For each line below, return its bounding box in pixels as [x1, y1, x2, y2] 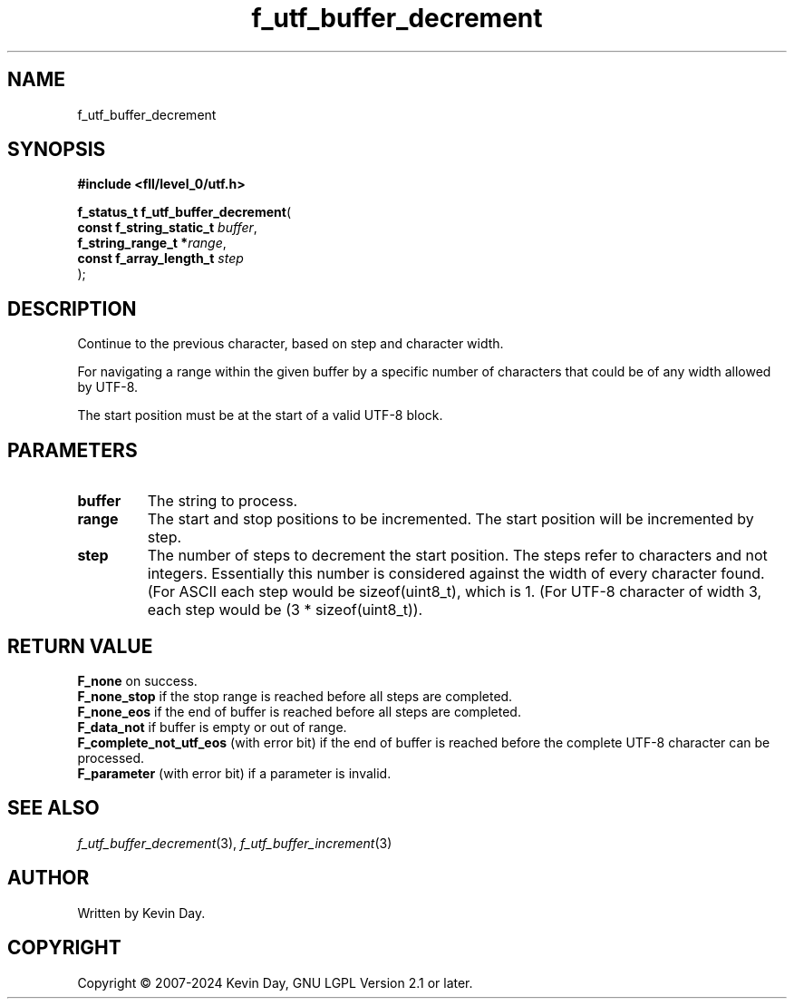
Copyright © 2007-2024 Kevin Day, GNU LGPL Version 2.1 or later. [77, 974, 473, 991]
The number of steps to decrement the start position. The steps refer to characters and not [147, 546, 768, 565]
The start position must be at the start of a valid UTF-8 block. [77, 407, 443, 424]
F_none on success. [77, 672, 198, 689]
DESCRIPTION [7, 297, 137, 320]
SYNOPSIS [7, 138, 106, 161]
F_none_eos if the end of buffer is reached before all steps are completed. [77, 703, 521, 719]
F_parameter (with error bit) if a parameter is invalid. [77, 765, 392, 781]
